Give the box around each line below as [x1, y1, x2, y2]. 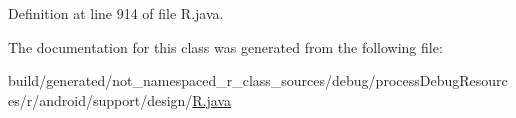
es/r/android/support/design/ [8, 89, 193, 110]
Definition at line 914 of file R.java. [8, 3, 224, 23]
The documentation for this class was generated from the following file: [8, 36, 443, 57]
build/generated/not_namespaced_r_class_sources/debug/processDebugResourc [8, 70, 508, 91]
